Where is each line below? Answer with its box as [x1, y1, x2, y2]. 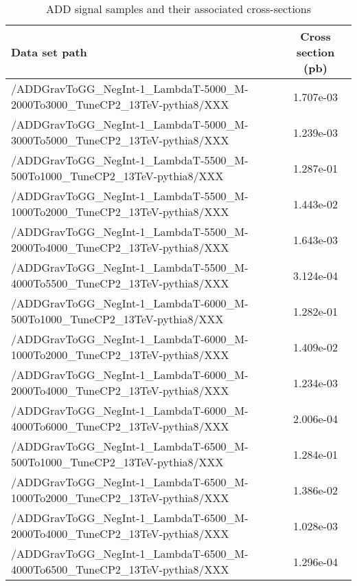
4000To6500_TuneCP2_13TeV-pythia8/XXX [11, 561, 229, 577]
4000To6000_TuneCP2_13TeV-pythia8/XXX [11, 418, 229, 434]
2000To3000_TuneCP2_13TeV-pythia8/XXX [11, 96, 229, 112]
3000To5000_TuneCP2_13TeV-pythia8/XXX [11, 132, 229, 148]
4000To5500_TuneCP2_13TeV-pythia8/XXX [11, 275, 229, 291]
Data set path [11, 44, 87, 60]
